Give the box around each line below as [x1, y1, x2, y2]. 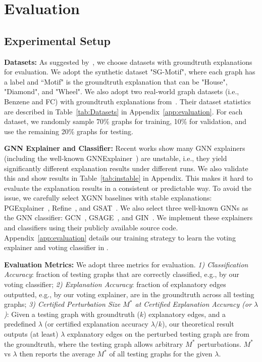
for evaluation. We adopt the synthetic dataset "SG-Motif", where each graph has [4, 66, 255, 77]
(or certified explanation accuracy [44, 318, 149, 329]
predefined [4, 318, 36, 329]
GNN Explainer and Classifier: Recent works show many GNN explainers [4, 143, 245, 153]
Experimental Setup [4, 32, 111, 48]
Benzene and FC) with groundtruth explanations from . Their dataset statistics [4, 96, 251, 106]
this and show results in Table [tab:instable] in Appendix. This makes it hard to [4, 173, 253, 183]
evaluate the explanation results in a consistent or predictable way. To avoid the [4, 182, 252, 193]
